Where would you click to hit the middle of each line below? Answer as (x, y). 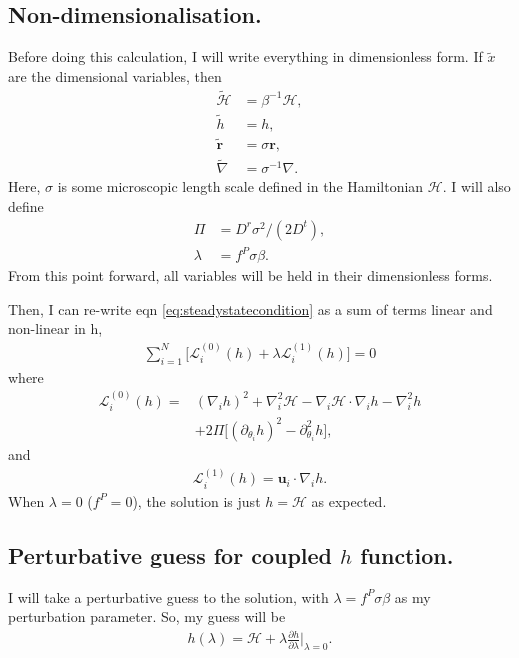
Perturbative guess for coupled (170, 554)
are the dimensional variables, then (115, 75)
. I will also (476, 186)
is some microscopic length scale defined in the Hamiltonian (240, 186)
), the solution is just (196, 500)
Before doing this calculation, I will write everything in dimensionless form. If (245, 56)
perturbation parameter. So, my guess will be (147, 616)
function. (407, 554)
